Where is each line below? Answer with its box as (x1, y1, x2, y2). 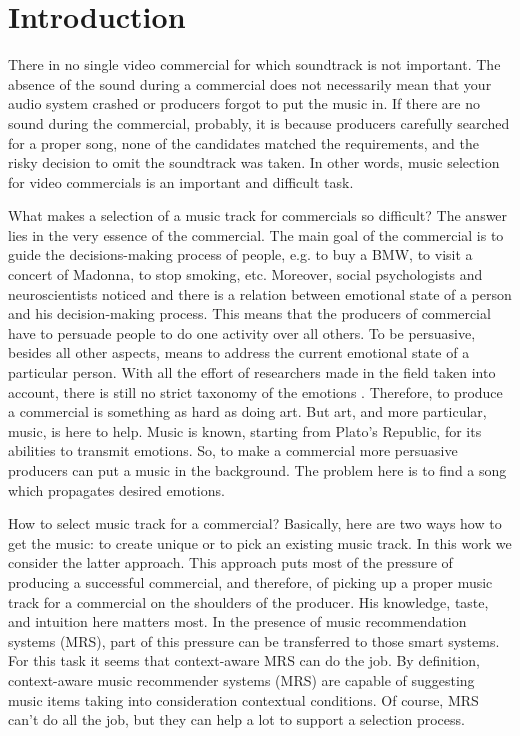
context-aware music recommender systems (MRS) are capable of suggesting (8, 669, 475, 690)
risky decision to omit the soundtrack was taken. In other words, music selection (8, 152, 500, 173)
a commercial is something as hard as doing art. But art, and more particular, (8, 401, 487, 422)
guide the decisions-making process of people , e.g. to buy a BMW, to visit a (8, 244, 473, 265)
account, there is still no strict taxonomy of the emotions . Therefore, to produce (8, 381, 503, 402)
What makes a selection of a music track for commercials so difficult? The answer (8, 205, 508, 226)
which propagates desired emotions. (8, 479, 225, 500)
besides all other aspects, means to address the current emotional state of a (8, 342, 470, 363)
